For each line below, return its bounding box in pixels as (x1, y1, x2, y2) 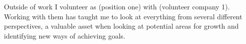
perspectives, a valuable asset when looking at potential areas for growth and (4, 21, 239, 31)
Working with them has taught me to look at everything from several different (4, 11, 243, 21)
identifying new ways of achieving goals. (4, 30, 125, 41)
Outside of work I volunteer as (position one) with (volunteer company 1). (4, 1, 230, 11)
